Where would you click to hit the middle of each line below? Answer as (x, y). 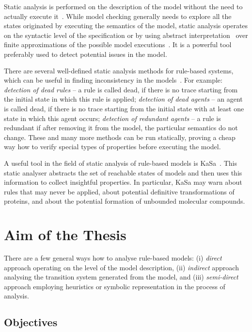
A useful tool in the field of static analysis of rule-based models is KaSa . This (120, 163)
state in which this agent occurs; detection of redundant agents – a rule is (112, 118)
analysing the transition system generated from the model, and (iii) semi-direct (121, 277)
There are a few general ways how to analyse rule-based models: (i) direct (113, 258)
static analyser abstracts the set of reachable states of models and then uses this (123, 172)
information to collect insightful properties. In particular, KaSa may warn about (123, 182)
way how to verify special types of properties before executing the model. (112, 147)
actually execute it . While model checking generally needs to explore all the (118, 16)
